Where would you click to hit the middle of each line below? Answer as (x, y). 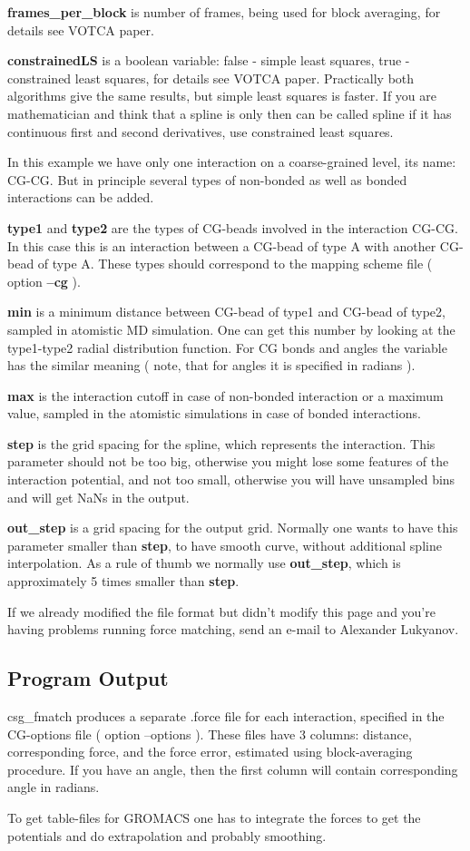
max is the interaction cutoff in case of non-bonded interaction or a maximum (225, 395)
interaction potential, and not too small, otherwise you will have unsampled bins (231, 479)
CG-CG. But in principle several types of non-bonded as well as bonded (207, 179)
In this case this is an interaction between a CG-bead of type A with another (222, 245)
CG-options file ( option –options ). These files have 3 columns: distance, (210, 734)
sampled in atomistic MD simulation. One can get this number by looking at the (231, 329)
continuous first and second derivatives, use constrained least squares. (201, 131)
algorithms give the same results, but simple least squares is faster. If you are (222, 96)
